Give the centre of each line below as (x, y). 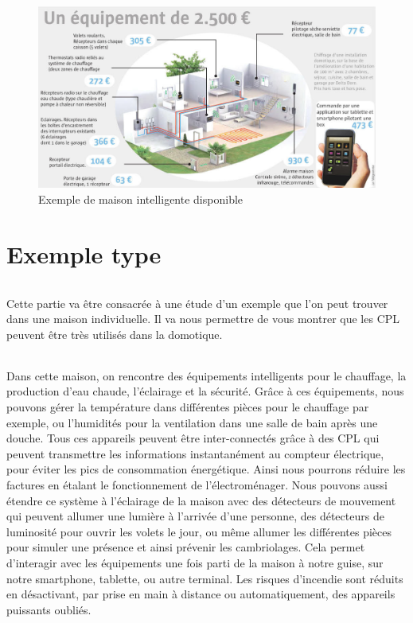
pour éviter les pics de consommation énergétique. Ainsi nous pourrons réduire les (206, 469)
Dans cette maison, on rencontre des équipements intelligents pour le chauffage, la (206, 375)
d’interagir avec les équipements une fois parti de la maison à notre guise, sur (195, 563)
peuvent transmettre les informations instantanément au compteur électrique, (195, 453)
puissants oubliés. (49, 609)
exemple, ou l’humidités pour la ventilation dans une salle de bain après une (192, 422)
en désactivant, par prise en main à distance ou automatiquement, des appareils (201, 594)
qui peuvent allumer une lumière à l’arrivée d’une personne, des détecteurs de (195, 516)
